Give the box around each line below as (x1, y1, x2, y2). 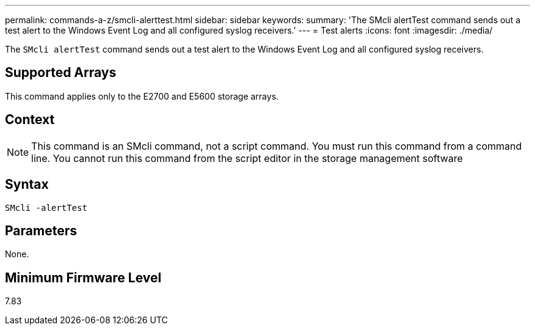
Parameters (5, 222, 77, 238)
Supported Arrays (5, 65, 117, 81)
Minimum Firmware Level (5, 269, 162, 285)
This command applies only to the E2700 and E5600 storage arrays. (5, 90, 279, 101)
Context (5, 112, 55, 128)
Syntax (5, 177, 49, 193)
